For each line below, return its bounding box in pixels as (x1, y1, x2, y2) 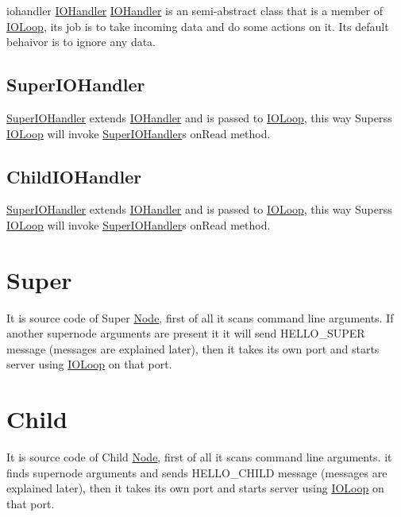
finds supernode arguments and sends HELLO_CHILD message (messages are (6, 464, 388, 480)
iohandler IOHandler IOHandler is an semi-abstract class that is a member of (6, 2, 383, 18)
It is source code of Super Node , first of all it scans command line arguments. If (6, 309, 394, 326)
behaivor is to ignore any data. (6, 33, 156, 50)
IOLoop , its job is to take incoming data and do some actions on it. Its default (6, 17, 389, 34)
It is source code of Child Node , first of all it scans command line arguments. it (6, 449, 392, 465)
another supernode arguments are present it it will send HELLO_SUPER (6, 325, 365, 341)
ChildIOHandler (6, 164, 142, 188)
